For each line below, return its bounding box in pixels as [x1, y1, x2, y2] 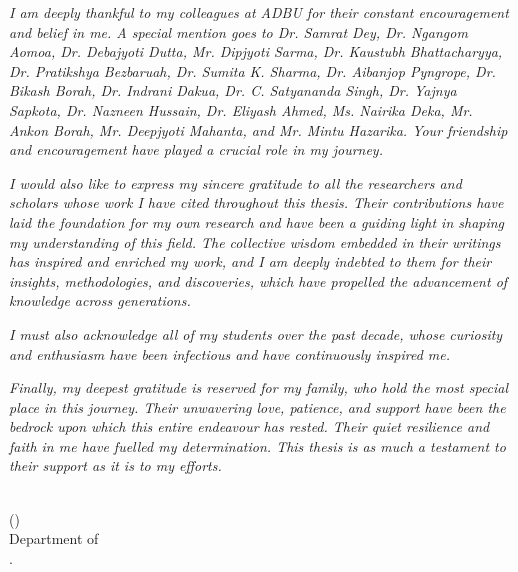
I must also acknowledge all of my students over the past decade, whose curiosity [9, 323, 503, 344]
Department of [9, 528, 99, 549]
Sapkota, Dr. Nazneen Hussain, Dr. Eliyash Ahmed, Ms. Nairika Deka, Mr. [9, 99, 473, 120]
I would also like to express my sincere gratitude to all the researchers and [9, 172, 462, 193]
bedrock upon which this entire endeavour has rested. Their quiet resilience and [9, 416, 490, 437]
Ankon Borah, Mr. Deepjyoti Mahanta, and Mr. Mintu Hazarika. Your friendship [9, 119, 508, 140]
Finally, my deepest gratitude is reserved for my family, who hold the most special [9, 377, 509, 398]
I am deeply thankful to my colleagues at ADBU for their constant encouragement [9, 2, 509, 22]
